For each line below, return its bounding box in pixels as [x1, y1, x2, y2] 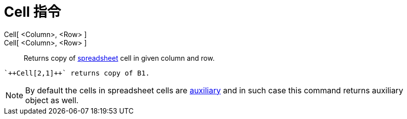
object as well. [25, 95, 79, 105]
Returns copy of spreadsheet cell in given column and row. [24, 53, 215, 62]
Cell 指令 [4, 3, 61, 20]
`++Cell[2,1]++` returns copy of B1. [4, 69, 150, 77]
